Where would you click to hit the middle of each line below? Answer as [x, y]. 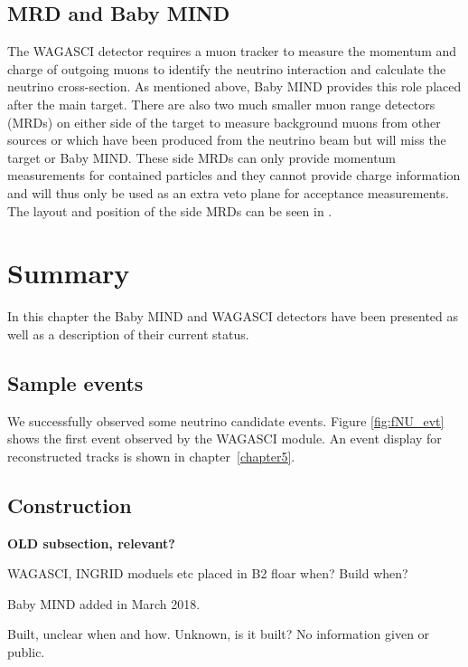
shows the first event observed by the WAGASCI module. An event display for [225, 438]
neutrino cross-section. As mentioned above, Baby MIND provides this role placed [234, 86]
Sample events [75, 382]
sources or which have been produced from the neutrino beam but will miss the [227, 140]
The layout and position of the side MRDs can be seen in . [170, 210]
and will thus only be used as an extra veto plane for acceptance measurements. [228, 192]
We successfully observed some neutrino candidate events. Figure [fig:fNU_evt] [226, 420]
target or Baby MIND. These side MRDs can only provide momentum [202, 157]
